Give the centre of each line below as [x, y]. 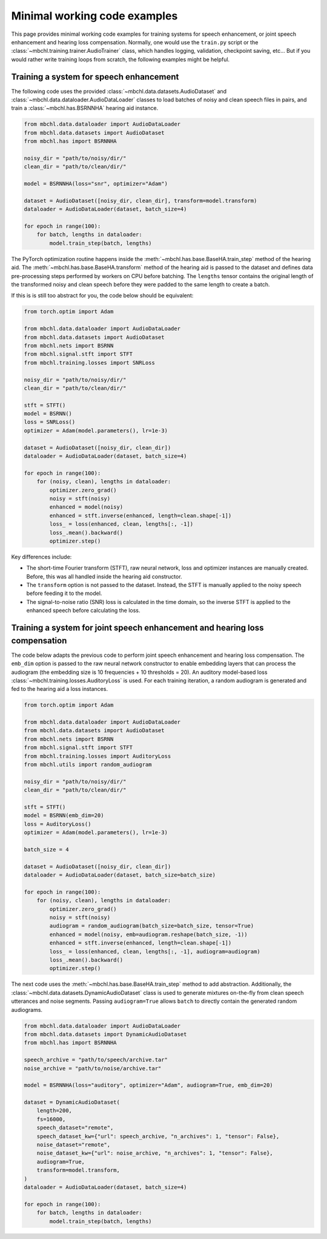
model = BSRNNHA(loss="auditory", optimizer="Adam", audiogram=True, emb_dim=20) [149, 1085]
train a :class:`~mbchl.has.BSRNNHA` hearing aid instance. [85, 108]
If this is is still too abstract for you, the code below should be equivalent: [102, 296]
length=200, [54, 1111]
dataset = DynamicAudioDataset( [72, 1102]
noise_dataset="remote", [74, 1145]
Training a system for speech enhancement [95, 77]
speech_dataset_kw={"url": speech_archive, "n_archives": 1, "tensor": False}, [158, 1136]
